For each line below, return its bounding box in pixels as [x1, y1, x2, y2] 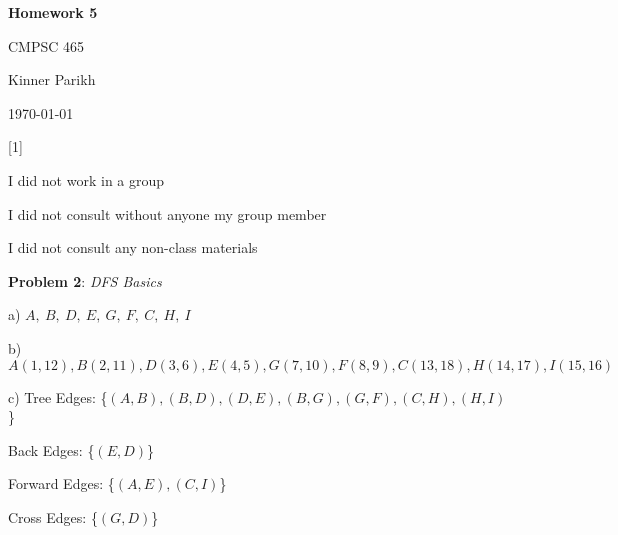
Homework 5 [8, 2, 98, 22]
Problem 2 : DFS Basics [8, 270, 162, 291]
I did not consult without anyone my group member [8, 203, 327, 224]
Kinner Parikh [8, 69, 96, 90]
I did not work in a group [8, 169, 165, 190]
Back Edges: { [8, 439, 95, 460]
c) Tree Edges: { [8, 386, 108, 407]
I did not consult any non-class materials [8, 237, 258, 258]
